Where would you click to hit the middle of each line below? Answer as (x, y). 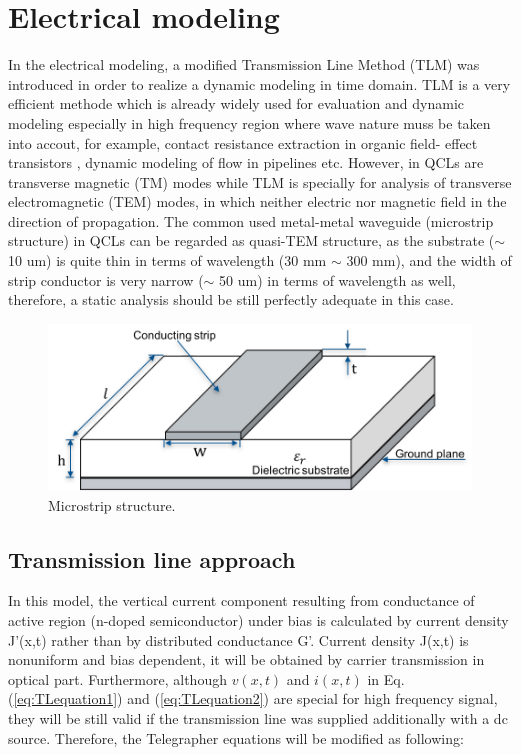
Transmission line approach (152, 558)
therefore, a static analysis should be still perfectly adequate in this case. (231, 299)
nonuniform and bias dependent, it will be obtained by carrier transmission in (246, 659)
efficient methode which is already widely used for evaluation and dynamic (236, 103)
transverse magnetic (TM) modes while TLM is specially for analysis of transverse (260, 181)
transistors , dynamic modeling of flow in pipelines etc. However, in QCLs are (246, 162)
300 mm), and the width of (429, 260)
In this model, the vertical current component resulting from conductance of (241, 600)
